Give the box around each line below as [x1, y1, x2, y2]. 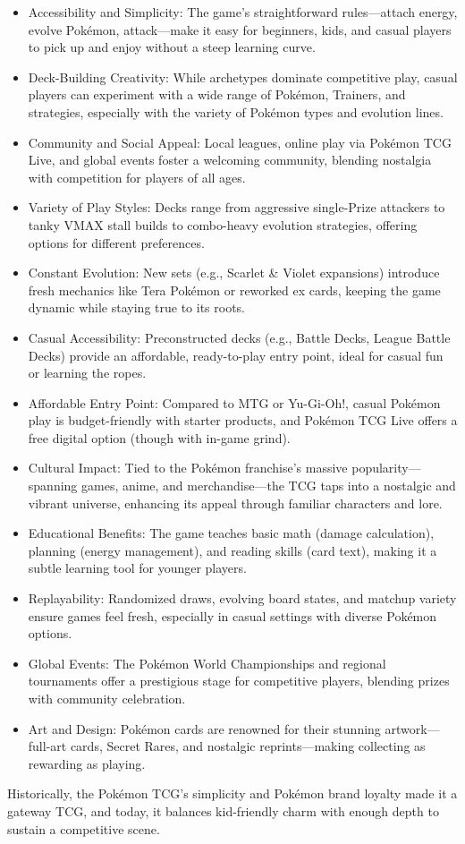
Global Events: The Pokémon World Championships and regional [28, 653, 386, 672]
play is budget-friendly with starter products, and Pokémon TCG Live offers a [28, 411, 458, 430]
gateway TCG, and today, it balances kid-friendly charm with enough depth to [7, 801, 439, 820]
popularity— [351, 458, 421, 477]
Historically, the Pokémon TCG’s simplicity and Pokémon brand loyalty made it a [7, 784, 458, 803]
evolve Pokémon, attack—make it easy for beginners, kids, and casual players [28, 20, 452, 38]
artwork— [385, 719, 440, 737]
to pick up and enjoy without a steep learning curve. [28, 38, 316, 56]
